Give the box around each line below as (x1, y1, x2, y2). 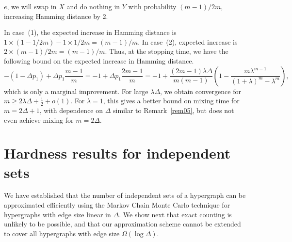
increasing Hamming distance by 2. (4, 11, 108, 21)
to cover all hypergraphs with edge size (4, 228, 120, 238)
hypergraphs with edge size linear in (4, 209, 111, 219)
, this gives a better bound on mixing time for (103, 96, 240, 106)
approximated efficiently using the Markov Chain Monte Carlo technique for (4, 200, 230, 210)
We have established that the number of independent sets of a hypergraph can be (4, 190, 246, 200)
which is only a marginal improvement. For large (4, 86, 148, 96)
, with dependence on (39, 105, 103, 115)
